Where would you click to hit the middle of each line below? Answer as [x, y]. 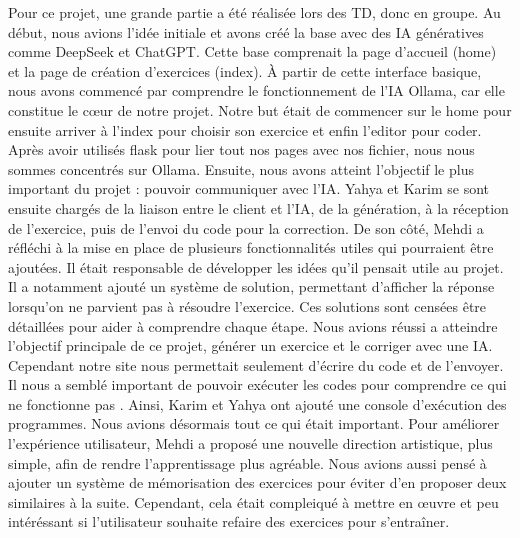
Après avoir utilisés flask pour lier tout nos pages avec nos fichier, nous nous [241, 149]
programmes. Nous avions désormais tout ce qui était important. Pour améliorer [254, 423]
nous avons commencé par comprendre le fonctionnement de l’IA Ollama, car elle [256, 90]
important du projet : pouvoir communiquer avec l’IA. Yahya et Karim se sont [249, 188]
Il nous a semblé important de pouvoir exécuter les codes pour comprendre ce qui [257, 384]
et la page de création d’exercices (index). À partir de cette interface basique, [245, 70]
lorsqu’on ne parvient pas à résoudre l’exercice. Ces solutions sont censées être [247, 305]
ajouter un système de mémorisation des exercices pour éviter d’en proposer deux [257, 482]
